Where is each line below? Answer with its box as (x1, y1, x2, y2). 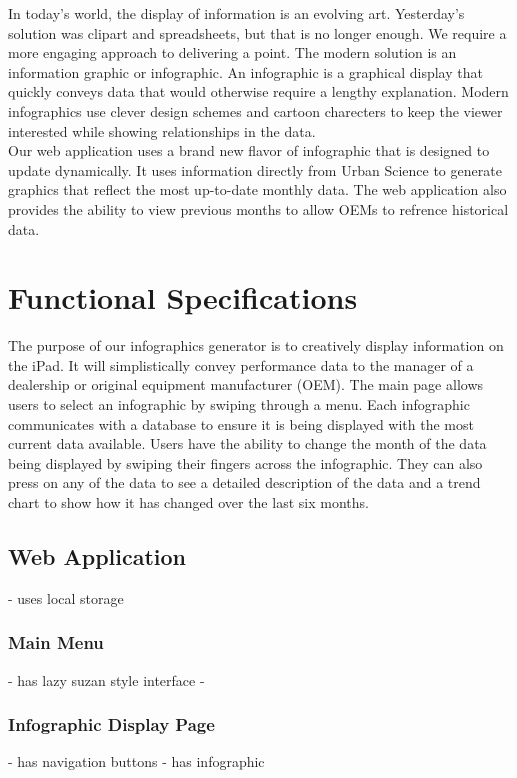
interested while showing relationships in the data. (8, 120, 316, 141)
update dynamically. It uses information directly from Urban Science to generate (8, 159, 502, 180)
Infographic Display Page (8, 712, 215, 737)
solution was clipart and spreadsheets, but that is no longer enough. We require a (8, 22, 507, 43)
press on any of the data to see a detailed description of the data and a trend (8, 472, 481, 493)
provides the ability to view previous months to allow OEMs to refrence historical (8, 198, 509, 219)
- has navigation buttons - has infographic (8, 751, 265, 772)
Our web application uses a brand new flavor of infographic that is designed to (8, 140, 490, 161)
